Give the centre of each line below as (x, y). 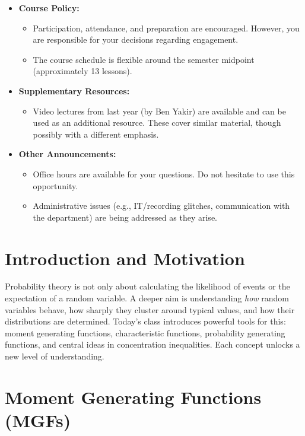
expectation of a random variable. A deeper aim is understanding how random (147, 298)
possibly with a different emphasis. (96, 134)
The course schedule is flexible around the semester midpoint (144, 59)
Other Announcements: (67, 154)
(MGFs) (38, 420)
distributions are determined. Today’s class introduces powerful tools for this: (145, 321)
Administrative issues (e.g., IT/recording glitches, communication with (161, 206)
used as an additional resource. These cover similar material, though (157, 122)
